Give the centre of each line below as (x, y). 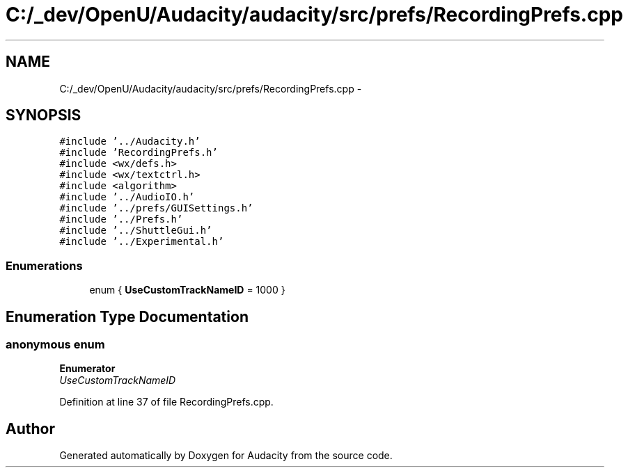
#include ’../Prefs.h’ (121, 219)
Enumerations (44, 265)
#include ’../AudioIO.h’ (127, 197)
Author (30, 428)
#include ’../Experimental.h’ (142, 242)
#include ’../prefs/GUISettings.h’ (156, 208)
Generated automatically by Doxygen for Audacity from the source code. (226, 456)
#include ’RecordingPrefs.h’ (139, 153)
